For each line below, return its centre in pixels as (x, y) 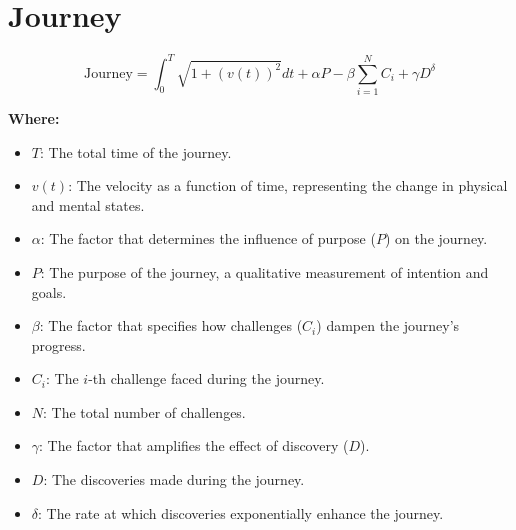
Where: (34, 117)
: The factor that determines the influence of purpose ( (208, 238)
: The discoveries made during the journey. (174, 479)
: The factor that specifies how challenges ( (171, 325)
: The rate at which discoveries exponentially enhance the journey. (241, 512)
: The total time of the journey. (135, 151)
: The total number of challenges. (144, 411)
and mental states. (88, 204)
